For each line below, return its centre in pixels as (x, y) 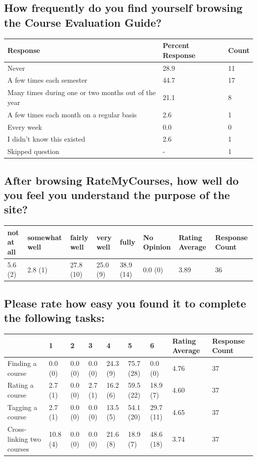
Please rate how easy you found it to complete (125, 303)
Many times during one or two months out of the (82, 92)
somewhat (45, 237)
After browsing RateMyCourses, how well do (121, 180)
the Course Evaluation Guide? (83, 22)
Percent (176, 45)
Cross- (17, 429)
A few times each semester (47, 80)
